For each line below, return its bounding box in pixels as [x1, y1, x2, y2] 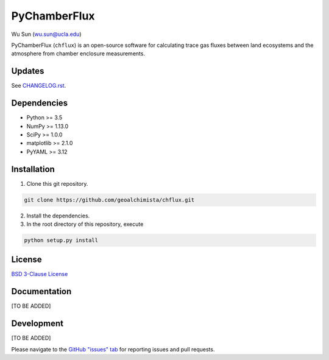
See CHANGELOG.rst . [11, 82, 66, 90]
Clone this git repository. [26, 180, 88, 187]
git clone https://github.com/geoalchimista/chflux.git [24, 196, 195, 203]
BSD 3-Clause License [11, 270, 68, 278]
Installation [11, 164, 55, 174]
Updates [11, 66, 44, 76]
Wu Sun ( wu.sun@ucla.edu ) [11, 30, 82, 38]
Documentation [11, 286, 72, 297]
